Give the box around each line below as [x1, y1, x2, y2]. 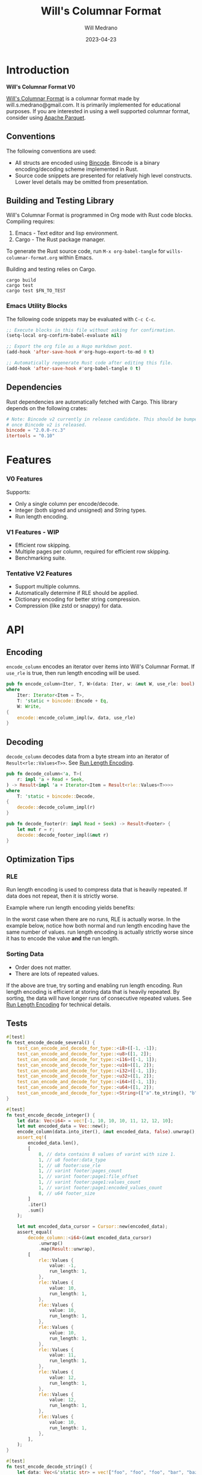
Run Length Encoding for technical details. [6, 1000, 111, 1008]
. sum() [28, 1207, 44, 1213]
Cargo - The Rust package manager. [14, 236, 106, 243]
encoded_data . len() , [28, 1140, 79, 1147]
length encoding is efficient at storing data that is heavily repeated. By [6, 988, 180, 995]
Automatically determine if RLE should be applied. [14, 590, 139, 597]
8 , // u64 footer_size [38, 1190, 96, 1196]
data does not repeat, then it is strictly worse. [6, 892, 118, 900]
